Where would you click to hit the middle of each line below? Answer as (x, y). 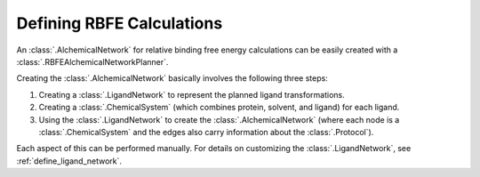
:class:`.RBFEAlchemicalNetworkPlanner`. (92, 61)
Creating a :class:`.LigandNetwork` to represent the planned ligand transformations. (192, 94)
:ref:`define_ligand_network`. (69, 161)
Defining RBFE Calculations (120, 23)
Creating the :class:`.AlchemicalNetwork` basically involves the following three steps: (172, 78)
